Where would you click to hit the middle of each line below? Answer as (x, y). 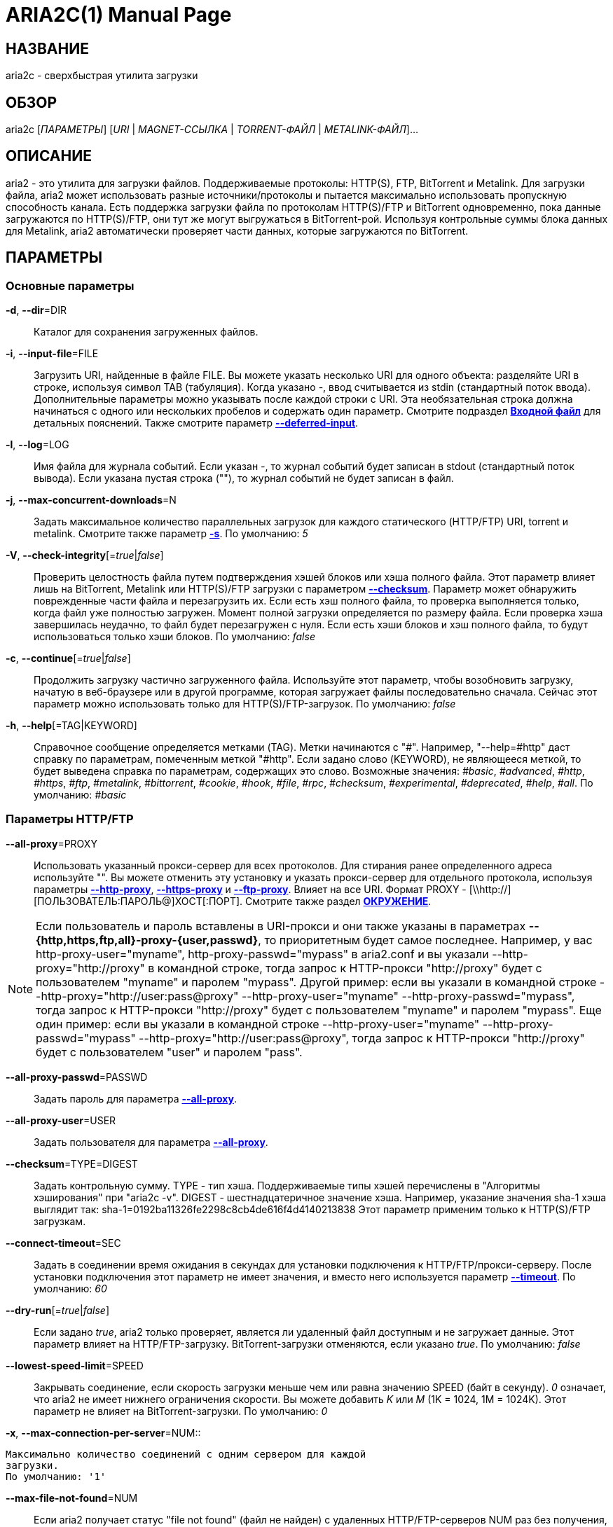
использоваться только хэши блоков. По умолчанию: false (174, 637)
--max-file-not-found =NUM (72, 1498)
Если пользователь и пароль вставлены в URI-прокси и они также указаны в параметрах (281, 926)
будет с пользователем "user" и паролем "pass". (169, 1052)
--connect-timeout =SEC (63, 1243)
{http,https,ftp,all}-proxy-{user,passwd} (147, 940)
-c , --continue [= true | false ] (68, 658)
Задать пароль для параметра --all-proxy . (135, 1098)
